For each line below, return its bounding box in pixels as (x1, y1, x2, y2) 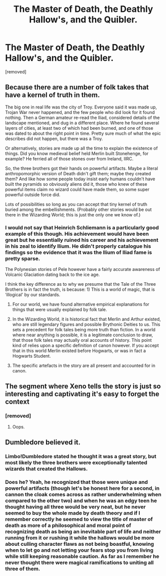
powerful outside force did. (5, 192, 60, 198)
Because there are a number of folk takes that (5, 83, 149, 92)
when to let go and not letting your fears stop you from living (5, 546, 154, 553)
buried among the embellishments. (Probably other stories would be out (5, 207, 152, 212)
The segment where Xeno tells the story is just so (5, 382, 161, 391)
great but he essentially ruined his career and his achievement (5, 236, 159, 243)
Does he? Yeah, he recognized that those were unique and (5, 478, 148, 485)
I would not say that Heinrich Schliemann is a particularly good (5, 224, 159, 231)
